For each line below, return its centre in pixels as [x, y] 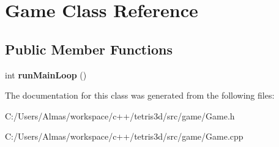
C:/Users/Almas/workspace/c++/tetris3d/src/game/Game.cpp [124, 136]
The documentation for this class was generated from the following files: [140, 95]
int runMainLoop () [46, 74]
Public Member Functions [89, 49]
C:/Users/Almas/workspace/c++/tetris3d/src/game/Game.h [120, 115]
